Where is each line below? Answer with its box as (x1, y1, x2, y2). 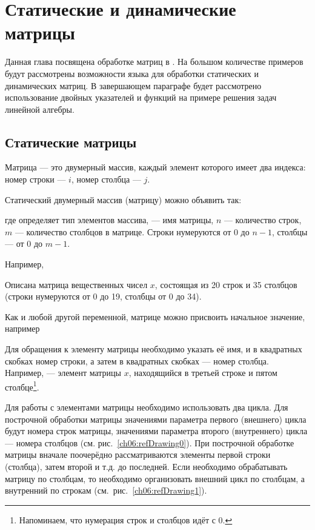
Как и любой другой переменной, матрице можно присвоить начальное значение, (5, 310, 305, 323)
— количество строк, (224, 213, 302, 226)
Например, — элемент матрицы (5, 366, 122, 379)
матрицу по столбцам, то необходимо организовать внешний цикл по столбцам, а (5, 472, 305, 485)
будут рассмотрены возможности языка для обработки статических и (5, 67, 259, 79)
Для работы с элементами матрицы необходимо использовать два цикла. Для (5, 401, 288, 414)
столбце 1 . (5, 378, 39, 393)
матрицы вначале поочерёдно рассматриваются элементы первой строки (5, 448, 271, 461)
